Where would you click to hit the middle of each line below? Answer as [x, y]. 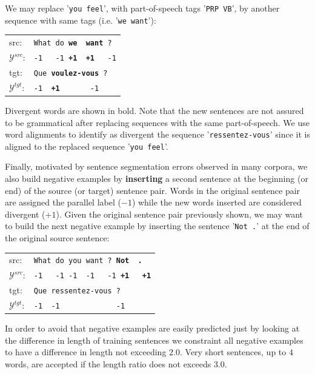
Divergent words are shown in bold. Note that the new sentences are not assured [154, 110]
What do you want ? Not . [88, 261]
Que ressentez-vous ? [77, 291]
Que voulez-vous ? [71, 73]
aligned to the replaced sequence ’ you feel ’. [87, 146]
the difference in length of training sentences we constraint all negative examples [154, 340]
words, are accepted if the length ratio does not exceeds [108, 364]
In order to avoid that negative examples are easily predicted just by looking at [152, 328]
